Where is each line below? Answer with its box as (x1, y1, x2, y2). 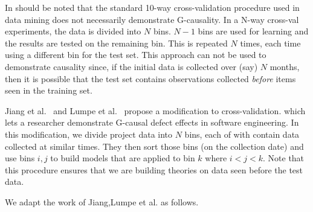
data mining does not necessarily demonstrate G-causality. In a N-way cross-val (5, 13, 299, 25)
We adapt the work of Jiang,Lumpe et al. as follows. (5, 195, 199, 208)
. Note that (263, 152, 305, 164)
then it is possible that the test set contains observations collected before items (5, 72, 296, 85)
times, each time (240, 36, 301, 49)
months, (269, 60, 300, 72)
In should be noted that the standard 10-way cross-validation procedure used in (5, 1, 300, 13)
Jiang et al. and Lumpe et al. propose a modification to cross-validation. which (5, 104, 306, 117)
